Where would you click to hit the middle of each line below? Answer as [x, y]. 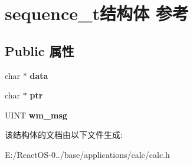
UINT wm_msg [36, 115]
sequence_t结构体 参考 [97, 13]
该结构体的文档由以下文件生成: [64, 135]
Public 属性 [40, 50]
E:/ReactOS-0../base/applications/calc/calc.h [87, 154]
